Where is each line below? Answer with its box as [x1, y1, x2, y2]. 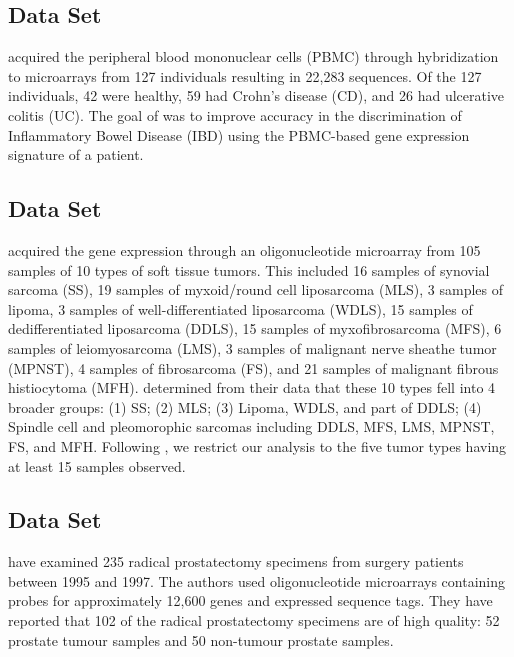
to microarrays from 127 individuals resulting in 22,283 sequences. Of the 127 [8, 65, 482, 86]
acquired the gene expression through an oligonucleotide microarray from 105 [8, 239, 481, 260]
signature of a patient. [8, 144, 144, 165]
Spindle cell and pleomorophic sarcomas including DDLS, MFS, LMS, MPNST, [8, 416, 495, 437]
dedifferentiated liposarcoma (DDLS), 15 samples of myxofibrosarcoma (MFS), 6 [8, 318, 502, 339]
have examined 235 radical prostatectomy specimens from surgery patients [8, 551, 464, 572]
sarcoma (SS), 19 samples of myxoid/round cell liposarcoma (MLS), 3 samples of [8, 279, 504, 300]
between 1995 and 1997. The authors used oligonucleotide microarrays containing [8, 570, 505, 591]
